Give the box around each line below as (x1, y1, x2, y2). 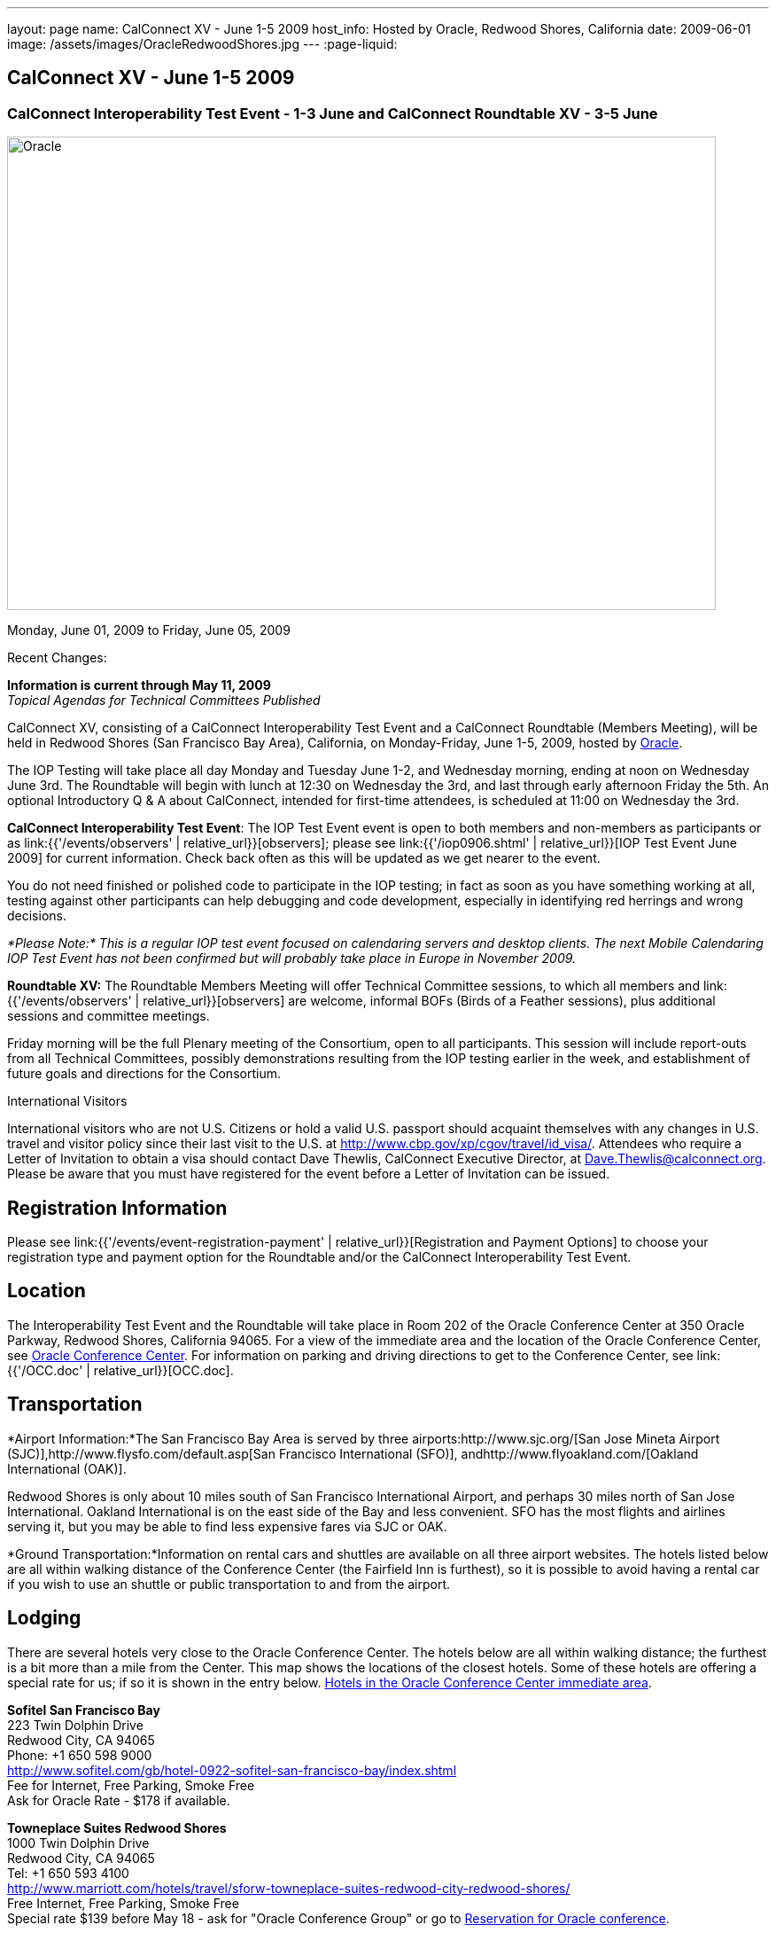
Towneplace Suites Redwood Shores (7, 1820, 227, 1835)
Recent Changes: (7, 650, 107, 666)
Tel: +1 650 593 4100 (7, 1865, 129, 1881)
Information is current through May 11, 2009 (7, 677, 271, 693)
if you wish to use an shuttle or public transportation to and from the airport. (7, 1576, 451, 1592)
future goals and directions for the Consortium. (7, 1066, 281, 1082)
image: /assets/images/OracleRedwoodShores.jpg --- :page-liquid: (7, 36, 398, 51)
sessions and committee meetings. (7, 1008, 210, 1024)
